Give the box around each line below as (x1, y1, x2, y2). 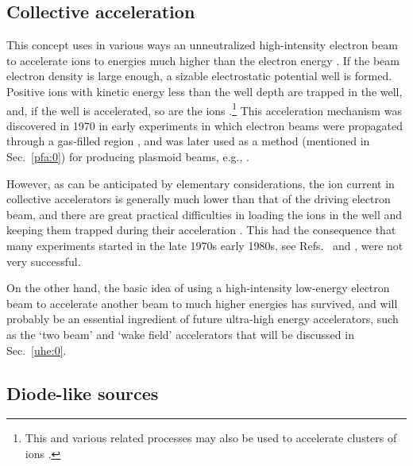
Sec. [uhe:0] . (6, 341, 67, 358)
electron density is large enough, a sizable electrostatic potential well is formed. (6, 67, 392, 84)
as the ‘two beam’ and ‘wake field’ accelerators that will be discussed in (6, 325, 354, 342)
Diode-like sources (6, 380, 159, 405)
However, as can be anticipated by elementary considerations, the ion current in (6, 175, 395, 191)
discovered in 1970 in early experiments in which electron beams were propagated (6, 117, 403, 133)
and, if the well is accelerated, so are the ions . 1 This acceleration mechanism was (6, 99, 402, 118)
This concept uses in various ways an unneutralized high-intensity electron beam (6, 37, 398, 53)
